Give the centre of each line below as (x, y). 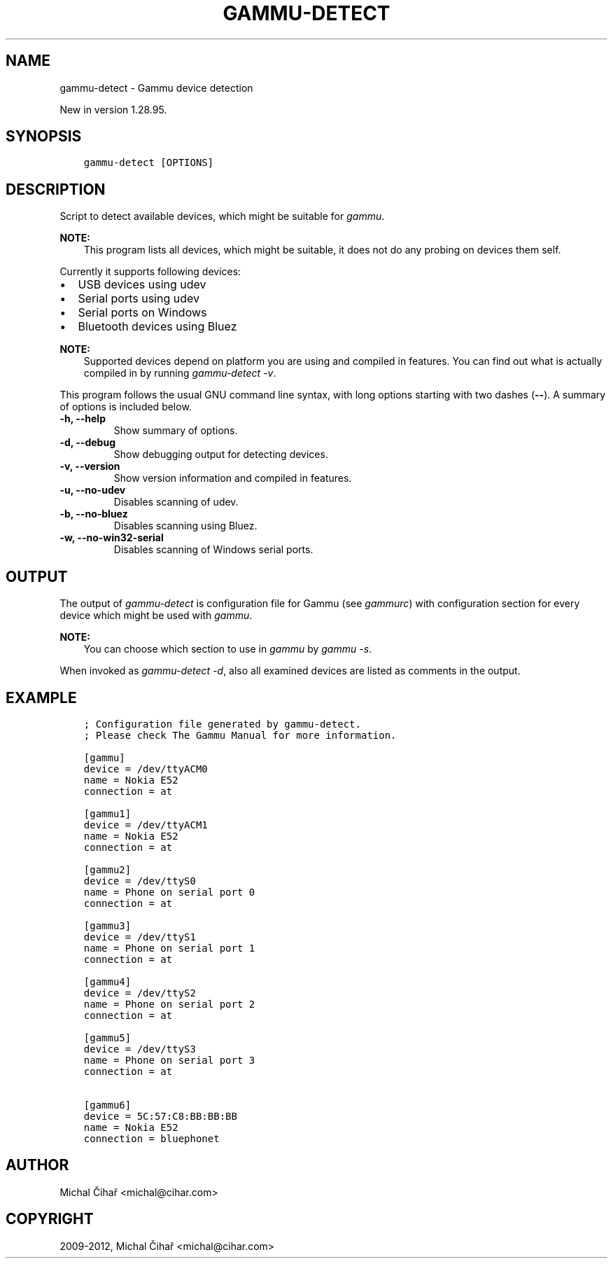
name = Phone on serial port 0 (169, 892)
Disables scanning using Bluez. (185, 526)
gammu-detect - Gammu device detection (156, 88)
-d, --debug (87, 443)
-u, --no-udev (93, 490)
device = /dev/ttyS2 (140, 993)
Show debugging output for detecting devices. (221, 454)
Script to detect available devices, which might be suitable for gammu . (222, 216)
